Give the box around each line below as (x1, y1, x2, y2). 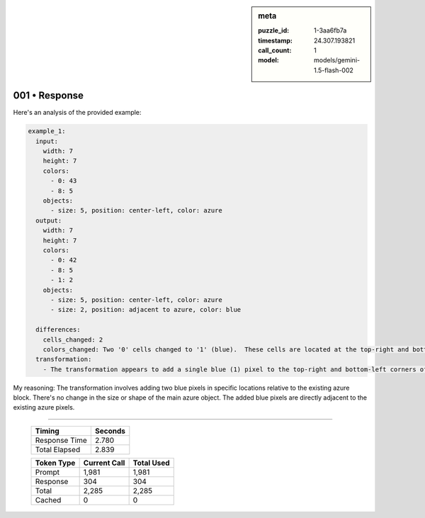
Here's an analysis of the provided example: (13, 108, 142, 117)
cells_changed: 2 (42, 335, 103, 344)
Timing (35, 426, 59, 436)
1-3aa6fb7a (314, 26, 347, 35)
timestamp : (258, 36, 293, 45)
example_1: (28, 128, 66, 135)
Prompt (35, 467, 60, 477)
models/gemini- (314, 56, 361, 64)
